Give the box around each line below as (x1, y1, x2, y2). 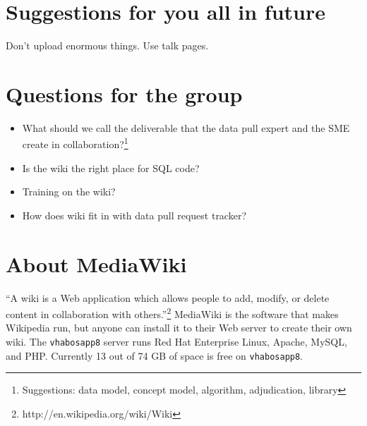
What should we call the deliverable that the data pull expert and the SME (22, 120, 350, 135)
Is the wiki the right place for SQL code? (22, 160, 200, 175)
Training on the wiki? (22, 184, 116, 199)
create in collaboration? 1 (22, 135, 128, 152)
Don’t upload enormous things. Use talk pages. (6, 38, 209, 53)
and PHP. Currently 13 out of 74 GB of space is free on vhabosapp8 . (6, 348, 303, 363)
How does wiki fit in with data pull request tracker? (22, 207, 247, 222)
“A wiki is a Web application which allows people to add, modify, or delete (6, 290, 330, 305)
